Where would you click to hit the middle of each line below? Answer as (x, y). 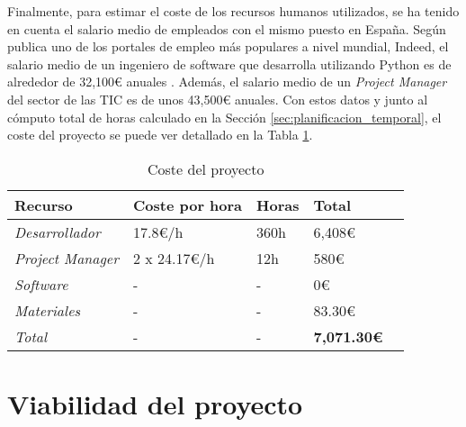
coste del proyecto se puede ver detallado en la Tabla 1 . (160, 135)
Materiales (48, 310)
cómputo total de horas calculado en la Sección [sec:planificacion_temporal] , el (224, 117)
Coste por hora (188, 204)
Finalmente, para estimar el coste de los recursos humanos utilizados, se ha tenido (233, 11)
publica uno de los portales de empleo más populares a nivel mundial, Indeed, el (228, 46)
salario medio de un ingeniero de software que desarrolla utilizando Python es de (229, 64)
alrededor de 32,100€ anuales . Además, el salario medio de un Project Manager (227, 82)
